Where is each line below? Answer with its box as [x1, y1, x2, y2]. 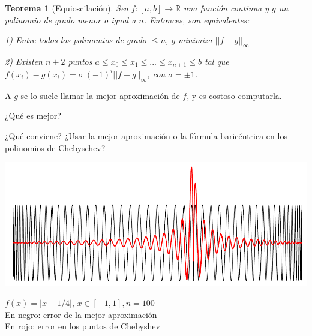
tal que [204, 55, 229, 67]
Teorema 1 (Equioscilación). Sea [5, 2, 128, 14]
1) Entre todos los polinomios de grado [5, 34, 146, 46]
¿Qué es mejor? [5, 109, 61, 122]
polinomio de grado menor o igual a [5, 13, 136, 26]
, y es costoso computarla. [187, 89, 282, 101]
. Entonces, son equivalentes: [143, 13, 250, 26]
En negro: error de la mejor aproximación [5, 308, 157, 320]
